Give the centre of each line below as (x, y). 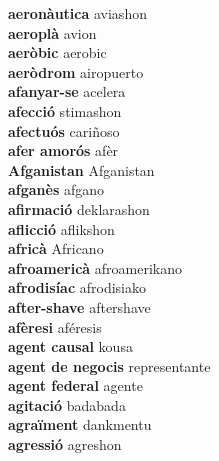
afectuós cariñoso (64, 130)
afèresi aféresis (55, 326)
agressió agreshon (65, 444)
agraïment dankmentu (80, 424)
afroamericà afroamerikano (95, 267)
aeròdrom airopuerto (76, 71)
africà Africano (56, 248)
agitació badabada (67, 404)
